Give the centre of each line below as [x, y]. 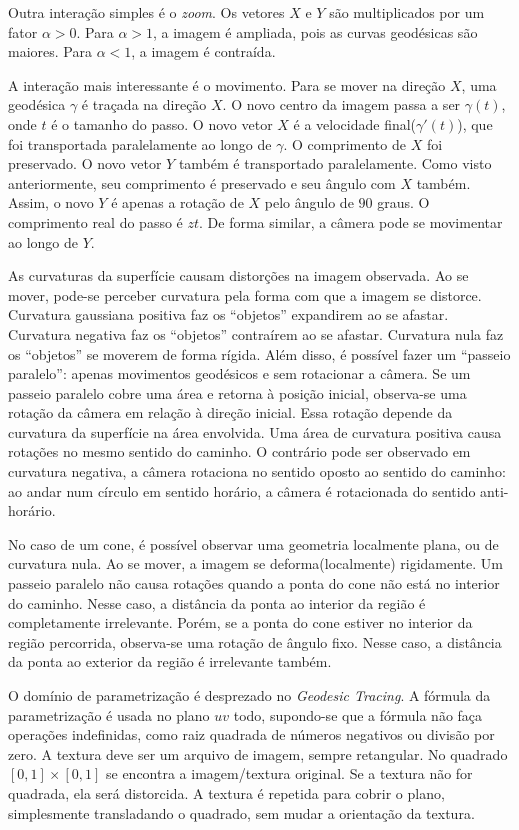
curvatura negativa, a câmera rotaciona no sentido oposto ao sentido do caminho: [257, 471]
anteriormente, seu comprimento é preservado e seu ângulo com [202, 182]
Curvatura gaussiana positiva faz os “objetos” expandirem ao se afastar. [228, 314]
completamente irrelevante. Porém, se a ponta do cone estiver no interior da [240, 622]
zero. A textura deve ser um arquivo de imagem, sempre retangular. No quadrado [258, 753]
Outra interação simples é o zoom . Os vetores [146, 12]
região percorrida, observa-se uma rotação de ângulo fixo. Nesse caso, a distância [255, 641]
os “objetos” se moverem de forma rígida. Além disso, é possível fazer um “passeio [259, 353]
